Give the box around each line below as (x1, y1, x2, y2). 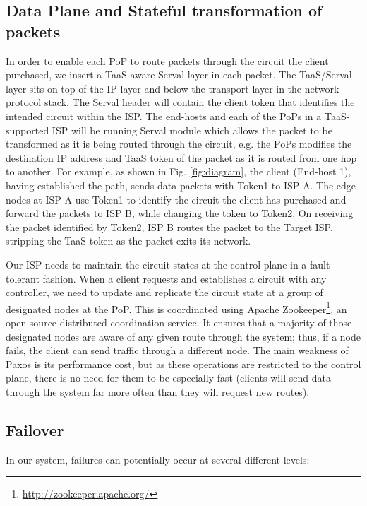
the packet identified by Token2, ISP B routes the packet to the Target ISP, (6, 219, 333, 234)
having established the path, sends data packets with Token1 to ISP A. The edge (6, 177, 356, 192)
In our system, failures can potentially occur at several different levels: (6, 452, 310, 466)
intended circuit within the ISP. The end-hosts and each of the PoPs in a (6, 108, 322, 123)
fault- (310, 257, 334, 271)
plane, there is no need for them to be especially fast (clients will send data (6, 370, 331, 385)
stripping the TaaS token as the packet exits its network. (6, 233, 251, 248)
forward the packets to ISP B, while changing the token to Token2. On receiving (6, 206, 354, 220)
